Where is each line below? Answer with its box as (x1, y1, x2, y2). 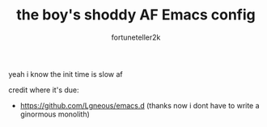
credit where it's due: (8, 85, 79, 95)
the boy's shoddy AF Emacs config (15, 6, 256, 24)
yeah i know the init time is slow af (8, 69, 123, 78)
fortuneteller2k (111, 32, 161, 42)
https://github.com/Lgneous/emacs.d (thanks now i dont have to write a (19, 100, 261, 110)
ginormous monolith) (19, 109, 91, 119)
